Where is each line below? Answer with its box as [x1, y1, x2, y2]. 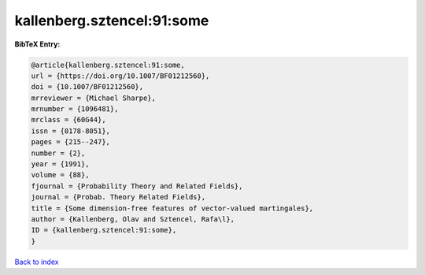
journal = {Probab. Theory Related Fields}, [31, 193, 206, 202]
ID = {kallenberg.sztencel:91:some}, [31, 225, 177, 235]
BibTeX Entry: [14, 39, 61, 49]
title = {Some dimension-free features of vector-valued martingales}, [31, 203, 314, 213]
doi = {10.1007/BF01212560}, [31, 83, 144, 91]
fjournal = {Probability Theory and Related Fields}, [31, 181, 243, 191]
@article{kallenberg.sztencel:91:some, [31, 60, 185, 69]
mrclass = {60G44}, [31, 115, 106, 124]
